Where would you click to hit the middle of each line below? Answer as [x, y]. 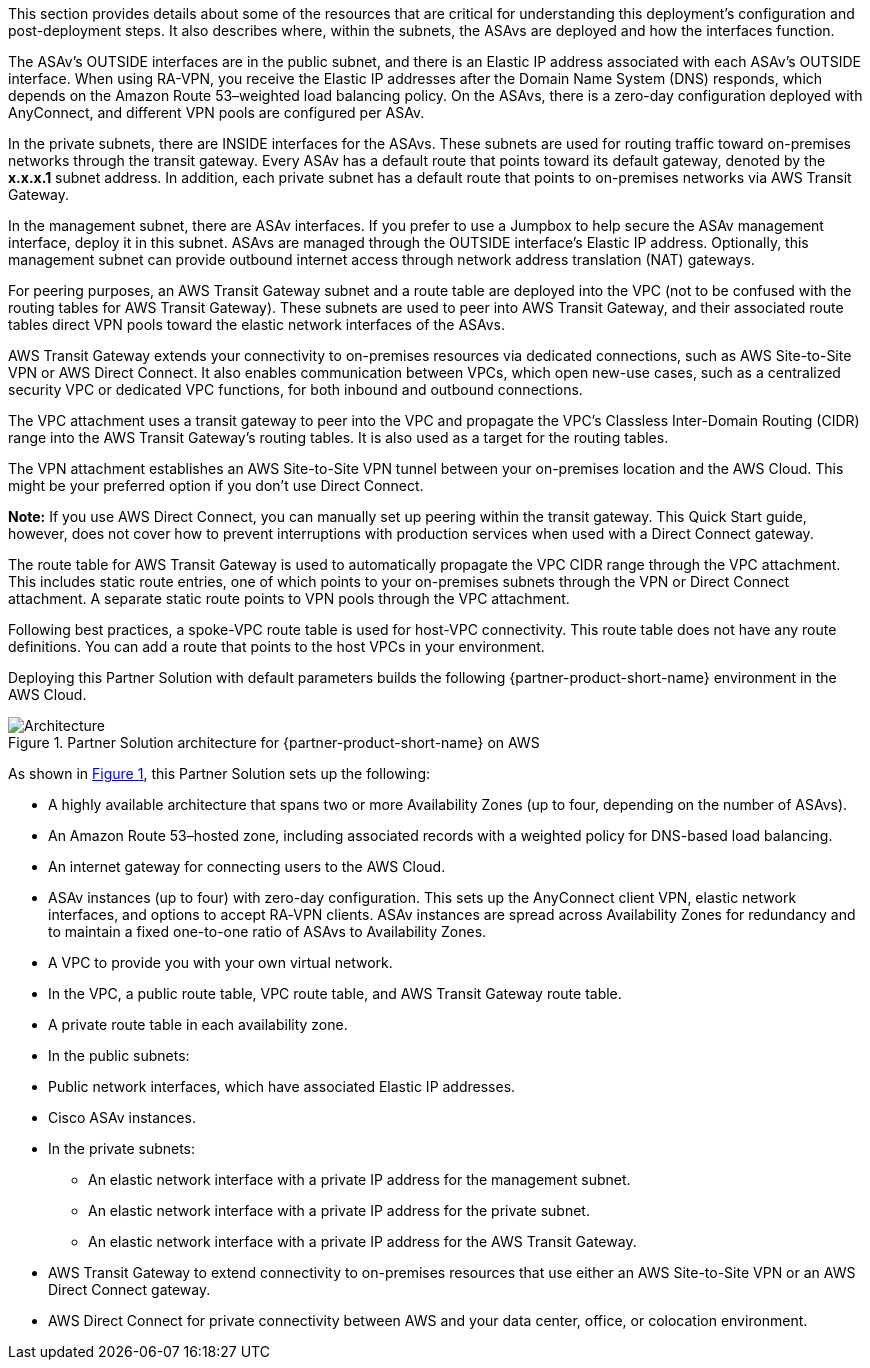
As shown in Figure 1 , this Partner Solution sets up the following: [219, 773]
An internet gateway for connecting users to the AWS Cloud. [247, 866]
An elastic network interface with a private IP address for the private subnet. [339, 1210]
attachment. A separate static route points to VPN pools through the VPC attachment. [289, 598]
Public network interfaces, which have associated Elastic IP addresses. [282, 1086]
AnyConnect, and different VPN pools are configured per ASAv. [216, 112]
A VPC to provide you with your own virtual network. [220, 962]
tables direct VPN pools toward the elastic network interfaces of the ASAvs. [257, 324]
